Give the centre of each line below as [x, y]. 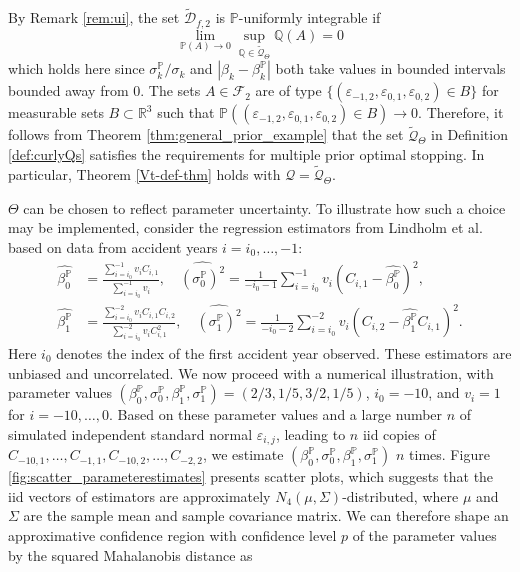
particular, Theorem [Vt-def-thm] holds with [144, 174]
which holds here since [76, 68]
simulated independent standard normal [130, 433]
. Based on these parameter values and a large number [276, 414]
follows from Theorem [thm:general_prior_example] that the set [206, 134]
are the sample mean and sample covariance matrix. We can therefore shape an [266, 515]
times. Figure [449, 454]
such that [186, 112]
